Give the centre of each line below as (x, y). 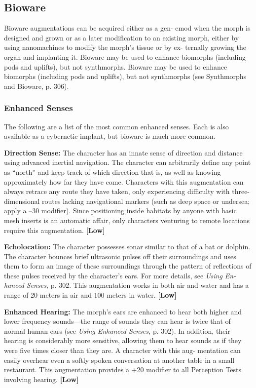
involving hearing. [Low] (41, 379)
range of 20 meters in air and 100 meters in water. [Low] (91, 295)
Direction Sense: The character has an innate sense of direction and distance (123, 152)
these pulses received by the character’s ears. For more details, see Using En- (120, 275)
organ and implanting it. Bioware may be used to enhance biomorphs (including (125, 57)
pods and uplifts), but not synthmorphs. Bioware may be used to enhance (116, 66)
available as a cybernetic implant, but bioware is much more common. (110, 136)
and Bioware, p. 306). (37, 86)
